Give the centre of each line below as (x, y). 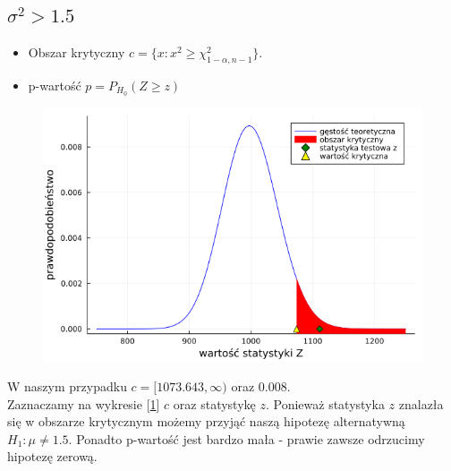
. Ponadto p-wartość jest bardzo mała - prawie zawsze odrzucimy (247, 438)
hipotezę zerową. (52, 456)
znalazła (421, 403)
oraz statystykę (214, 403)
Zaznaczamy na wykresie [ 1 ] (84, 403)
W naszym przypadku (67, 386)
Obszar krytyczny (77, 52)
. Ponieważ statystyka (325, 403)
